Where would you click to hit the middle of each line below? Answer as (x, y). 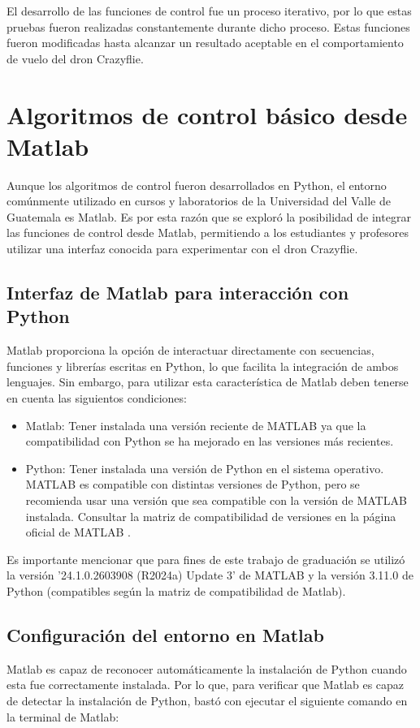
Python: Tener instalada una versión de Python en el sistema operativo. (205, 468)
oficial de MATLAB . (78, 532)
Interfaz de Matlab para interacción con (178, 293)
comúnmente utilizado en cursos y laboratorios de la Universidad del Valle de (199, 201)
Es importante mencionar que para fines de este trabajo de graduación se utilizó (206, 559)
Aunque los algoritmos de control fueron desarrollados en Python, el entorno (197, 185)
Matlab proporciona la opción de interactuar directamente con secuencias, (191, 350)
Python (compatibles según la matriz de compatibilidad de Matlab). (176, 590)
